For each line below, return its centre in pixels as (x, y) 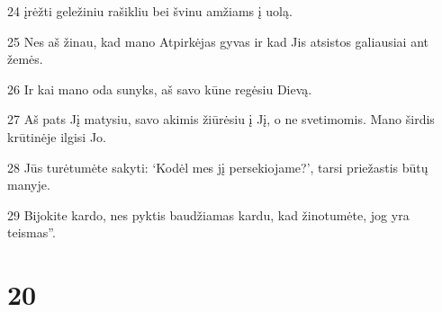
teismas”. (32, 232)
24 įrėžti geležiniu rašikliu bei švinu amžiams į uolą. (150, 11)
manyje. (29, 185)
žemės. (25, 59)
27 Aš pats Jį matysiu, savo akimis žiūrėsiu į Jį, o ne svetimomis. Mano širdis (221, 119)
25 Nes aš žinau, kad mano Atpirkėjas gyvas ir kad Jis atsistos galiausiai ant (218, 41)
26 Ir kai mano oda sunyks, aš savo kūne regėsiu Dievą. (160, 89)
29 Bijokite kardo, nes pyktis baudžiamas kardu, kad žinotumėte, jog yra (208, 214)
